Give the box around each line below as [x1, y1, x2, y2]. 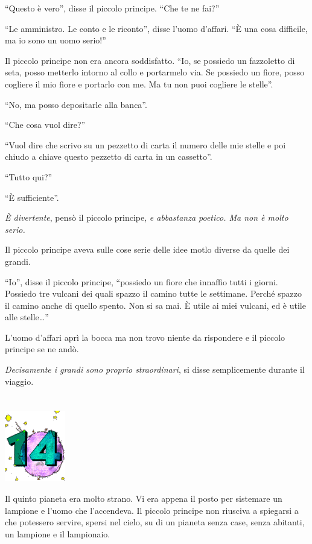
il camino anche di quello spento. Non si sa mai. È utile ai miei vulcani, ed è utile [5, 299, 306, 311]
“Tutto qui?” [5, 170, 53, 183]
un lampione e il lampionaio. [5, 527, 110, 540]
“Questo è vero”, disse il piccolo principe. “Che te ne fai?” [5, 2, 220, 14]
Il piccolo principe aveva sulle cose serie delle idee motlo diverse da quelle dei [5, 243, 290, 256]
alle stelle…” [5, 311, 49, 323]
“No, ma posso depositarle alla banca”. [5, 98, 147, 110]
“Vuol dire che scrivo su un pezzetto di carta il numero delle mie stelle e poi [5, 138, 286, 151]
